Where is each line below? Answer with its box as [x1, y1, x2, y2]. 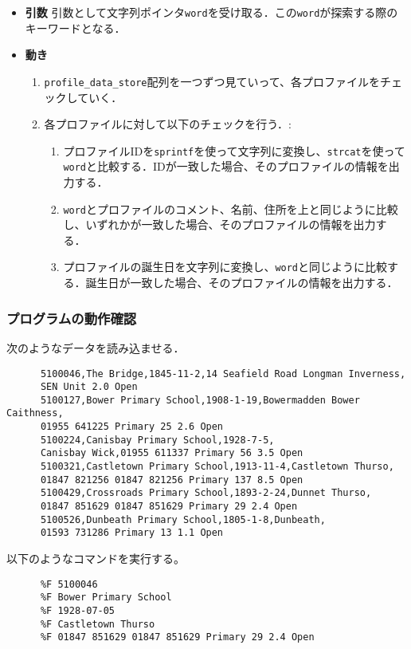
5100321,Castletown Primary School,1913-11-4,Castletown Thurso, [40, 461, 394, 473]
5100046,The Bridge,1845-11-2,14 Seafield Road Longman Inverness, [40, 368, 406, 380]
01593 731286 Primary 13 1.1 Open [40, 527, 224, 539]
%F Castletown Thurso [40, 618, 155, 630]
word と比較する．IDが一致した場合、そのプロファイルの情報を [63, 158, 389, 175]
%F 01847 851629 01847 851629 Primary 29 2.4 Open [40, 631, 315, 643]
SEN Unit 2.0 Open [40, 381, 138, 393]
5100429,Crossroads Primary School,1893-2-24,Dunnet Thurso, [40, 487, 372, 499]
